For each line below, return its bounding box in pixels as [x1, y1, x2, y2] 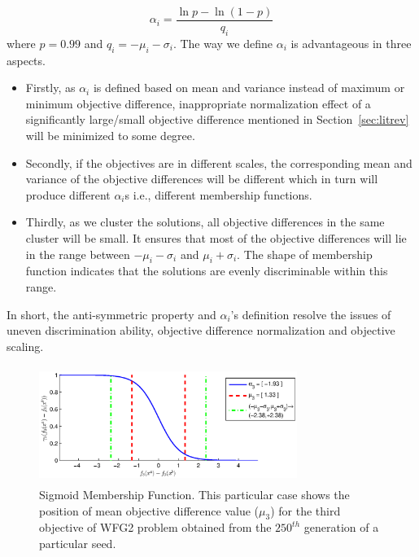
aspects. [7, 51, 46, 68]
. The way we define [172, 34, 273, 51]
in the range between [25, 245, 130, 262]
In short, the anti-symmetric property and [7, 305, 216, 322]
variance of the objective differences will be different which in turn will [25, 170, 378, 187]
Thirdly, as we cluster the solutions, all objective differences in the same [25, 213, 385, 230]
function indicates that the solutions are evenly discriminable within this [25, 262, 388, 279]
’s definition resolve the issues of [230, 305, 391, 322]
